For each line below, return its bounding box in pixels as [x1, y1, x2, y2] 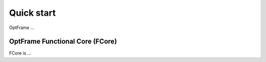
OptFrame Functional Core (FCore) [9, 37, 117, 46]
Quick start [9, 7, 56, 18]
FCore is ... [9, 50, 32, 56]
